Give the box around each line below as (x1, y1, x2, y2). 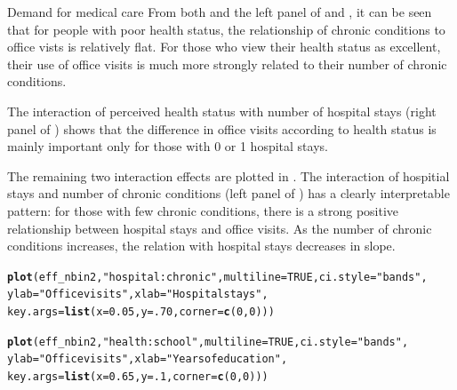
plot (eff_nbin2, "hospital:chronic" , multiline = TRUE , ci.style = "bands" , (7, 270, 428, 283)
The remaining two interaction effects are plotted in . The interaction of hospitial (7, 166, 450, 185)
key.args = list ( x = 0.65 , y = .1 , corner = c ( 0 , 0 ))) (7, 370, 269, 383)
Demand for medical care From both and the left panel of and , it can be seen (7, 3, 432, 20)
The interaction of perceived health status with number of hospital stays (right (7, 101, 437, 120)
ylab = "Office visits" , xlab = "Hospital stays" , (7, 288, 269, 301)
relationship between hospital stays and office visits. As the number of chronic (7, 219, 432, 237)
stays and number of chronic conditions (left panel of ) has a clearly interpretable (7, 184, 450, 203)
